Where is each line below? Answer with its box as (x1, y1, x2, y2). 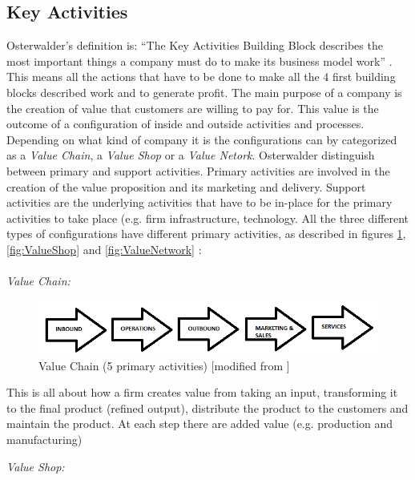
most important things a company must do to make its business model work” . (6, 52, 393, 69)
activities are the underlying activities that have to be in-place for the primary (6, 194, 393, 211)
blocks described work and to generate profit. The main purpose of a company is (6, 83, 402, 100)
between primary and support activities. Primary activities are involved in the (6, 162, 390, 179)
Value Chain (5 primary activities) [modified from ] (38, 357, 290, 373)
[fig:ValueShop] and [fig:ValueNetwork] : (6, 240, 202, 257)
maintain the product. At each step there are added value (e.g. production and (6, 415, 393, 432)
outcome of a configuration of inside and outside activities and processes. (6, 115, 365, 132)
